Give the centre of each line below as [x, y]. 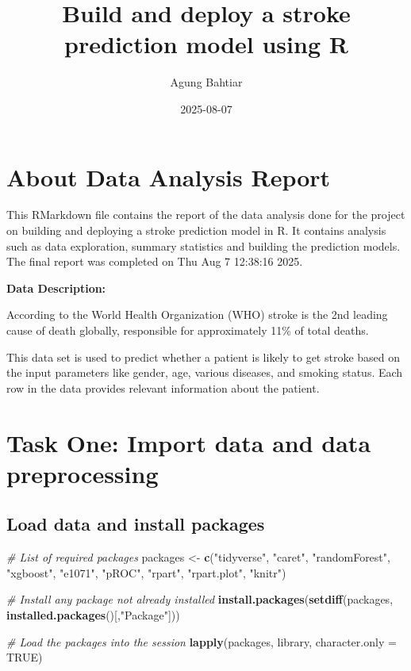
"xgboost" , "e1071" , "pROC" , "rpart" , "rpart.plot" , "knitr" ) [146, 572]
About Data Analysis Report [169, 176]
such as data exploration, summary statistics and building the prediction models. [204, 245]
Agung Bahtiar [206, 82]
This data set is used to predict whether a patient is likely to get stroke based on [204, 357]
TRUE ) [25, 657]
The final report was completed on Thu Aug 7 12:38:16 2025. [155, 261]
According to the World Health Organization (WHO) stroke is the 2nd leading [197, 314]
